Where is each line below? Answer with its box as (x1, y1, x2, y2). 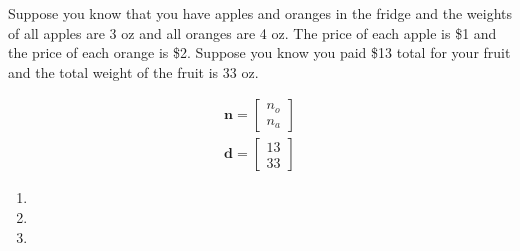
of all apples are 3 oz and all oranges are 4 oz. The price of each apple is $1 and (8, 22, 497, 43)
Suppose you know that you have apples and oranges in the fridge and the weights (8, 3, 513, 23)
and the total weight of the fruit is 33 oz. (8, 61, 259, 82)
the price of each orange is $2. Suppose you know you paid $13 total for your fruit (8, 42, 511, 63)
